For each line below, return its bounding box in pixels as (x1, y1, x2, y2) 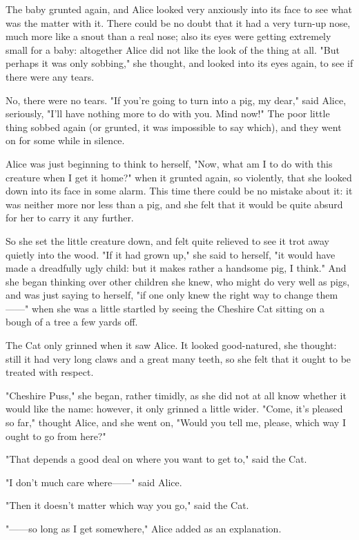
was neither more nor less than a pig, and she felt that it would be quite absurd (6, 197, 343, 211)
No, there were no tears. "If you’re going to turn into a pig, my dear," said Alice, (6, 92, 347, 107)
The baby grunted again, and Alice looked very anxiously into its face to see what (6, 2, 352, 16)
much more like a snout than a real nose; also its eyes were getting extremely (6, 29, 331, 43)
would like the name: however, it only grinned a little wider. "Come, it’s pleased (6, 401, 343, 416)
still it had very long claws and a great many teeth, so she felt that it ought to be (6, 351, 351, 366)
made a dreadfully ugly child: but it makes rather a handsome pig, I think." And (6, 261, 347, 275)
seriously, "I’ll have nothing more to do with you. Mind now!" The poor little (6, 106, 330, 121)
